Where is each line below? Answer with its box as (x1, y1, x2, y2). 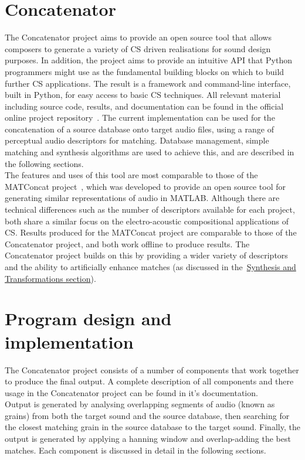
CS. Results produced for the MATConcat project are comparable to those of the (5, 226, 297, 238)
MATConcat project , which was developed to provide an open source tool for (5, 180, 286, 192)
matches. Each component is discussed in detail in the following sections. (5, 444, 266, 456)
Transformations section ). (5, 272, 96, 284)
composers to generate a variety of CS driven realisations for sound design (5, 42, 271, 54)
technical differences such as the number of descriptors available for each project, (5, 203, 295, 216)
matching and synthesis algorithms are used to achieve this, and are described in (5, 146, 294, 158)
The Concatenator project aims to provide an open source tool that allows (5, 31, 272, 43)
